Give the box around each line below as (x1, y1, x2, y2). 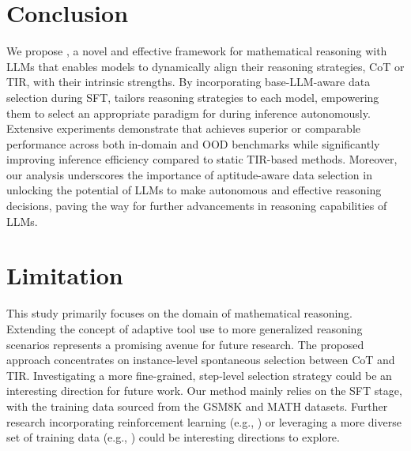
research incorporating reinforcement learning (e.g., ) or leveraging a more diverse (6, 413, 402, 430)
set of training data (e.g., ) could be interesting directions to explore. (6, 429, 340, 445)
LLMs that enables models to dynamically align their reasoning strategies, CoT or (6, 58, 405, 74)
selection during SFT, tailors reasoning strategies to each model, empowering (6, 88, 379, 105)
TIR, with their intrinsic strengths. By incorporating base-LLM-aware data (6, 73, 371, 90)
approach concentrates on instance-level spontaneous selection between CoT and (6, 351, 395, 368)
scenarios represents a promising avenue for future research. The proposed (6, 336, 364, 352)
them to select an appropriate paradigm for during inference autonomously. (6, 104, 371, 121)
